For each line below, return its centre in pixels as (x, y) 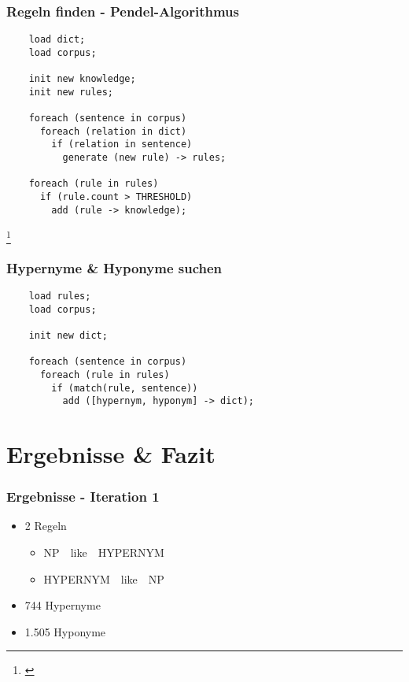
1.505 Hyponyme (65, 631)
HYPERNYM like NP (104, 578)
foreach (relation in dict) (113, 131)
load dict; (57, 40)
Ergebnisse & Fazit (111, 454)
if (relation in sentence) (122, 145)
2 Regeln (46, 526)
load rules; (60, 296)
